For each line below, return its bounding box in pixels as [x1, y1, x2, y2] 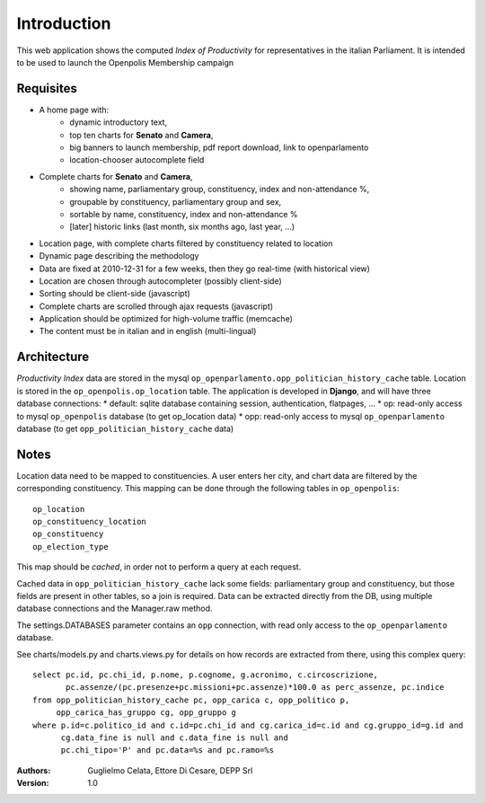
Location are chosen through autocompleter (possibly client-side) [39, 275, 282, 287]
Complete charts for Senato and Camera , [39, 171, 193, 181]
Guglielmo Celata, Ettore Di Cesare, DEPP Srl [87, 764, 253, 776]
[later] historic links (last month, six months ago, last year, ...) [69, 221, 295, 233]
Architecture [16, 349, 90, 365]
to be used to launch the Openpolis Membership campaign [16, 57, 234, 67]
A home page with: [39, 104, 110, 115]
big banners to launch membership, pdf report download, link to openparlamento [69, 142, 369, 153]
